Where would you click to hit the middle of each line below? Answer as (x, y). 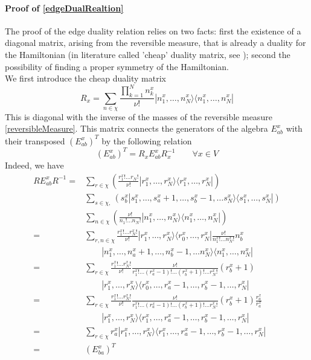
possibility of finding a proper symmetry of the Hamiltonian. (117, 66)
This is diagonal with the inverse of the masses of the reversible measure (139, 116)
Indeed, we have (34, 165)
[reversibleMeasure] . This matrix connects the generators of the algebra (136, 128)
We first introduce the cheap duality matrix (85, 78)
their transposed (35, 140)
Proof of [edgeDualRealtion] (64, 8)
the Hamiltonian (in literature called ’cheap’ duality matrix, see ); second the (148, 54)
